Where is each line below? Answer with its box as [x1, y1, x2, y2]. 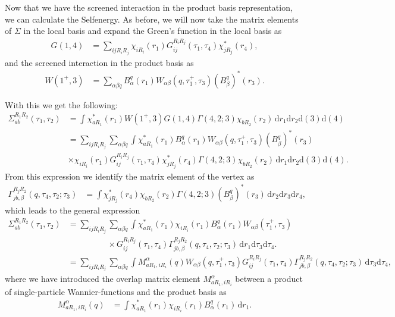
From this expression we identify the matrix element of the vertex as [5, 170, 255, 182]
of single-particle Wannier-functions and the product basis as [5, 285, 227, 297]
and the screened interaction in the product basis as [5, 56, 194, 68]
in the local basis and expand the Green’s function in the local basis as [23, 24, 282, 37]
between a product [235, 272, 303, 285]
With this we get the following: [5, 98, 118, 111]
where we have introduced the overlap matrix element [5, 272, 200, 285]
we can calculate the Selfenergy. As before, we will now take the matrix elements [5, 12, 299, 25]
